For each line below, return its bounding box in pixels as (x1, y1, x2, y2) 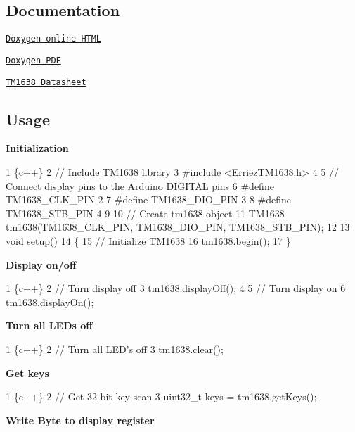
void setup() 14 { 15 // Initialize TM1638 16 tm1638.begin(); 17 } (6, 233, 291, 248)
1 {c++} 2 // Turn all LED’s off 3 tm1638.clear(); (6, 341, 224, 356)
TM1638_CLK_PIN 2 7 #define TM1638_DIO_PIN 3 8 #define (6, 192, 291, 207)
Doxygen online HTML (6, 34, 102, 44)
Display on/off (6, 257, 77, 272)
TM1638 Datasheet (6, 77, 86, 87)
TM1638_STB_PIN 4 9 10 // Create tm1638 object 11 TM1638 (6, 205, 285, 220)
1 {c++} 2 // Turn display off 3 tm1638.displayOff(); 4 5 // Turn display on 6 (6, 281, 346, 296)
